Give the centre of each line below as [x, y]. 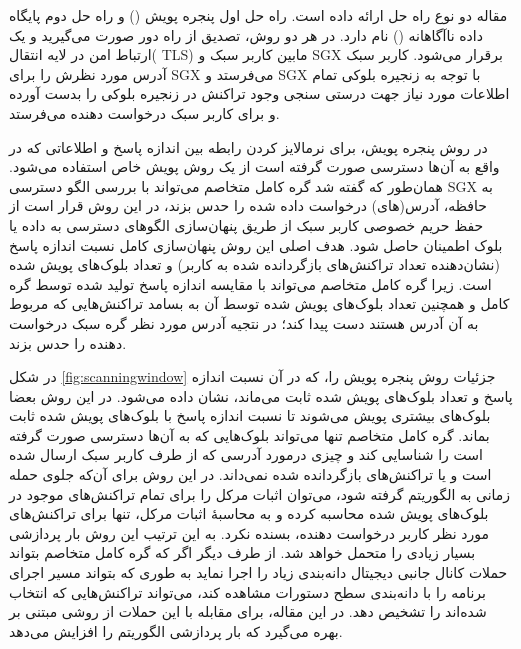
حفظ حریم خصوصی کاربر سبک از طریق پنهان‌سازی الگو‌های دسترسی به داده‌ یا [246, 224]
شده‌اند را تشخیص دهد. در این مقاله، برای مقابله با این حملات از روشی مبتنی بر [248, 611]
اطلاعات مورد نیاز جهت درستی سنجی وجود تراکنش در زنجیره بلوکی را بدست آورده [259, 93]
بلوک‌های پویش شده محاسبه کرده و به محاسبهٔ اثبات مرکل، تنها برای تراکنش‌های [249, 513]
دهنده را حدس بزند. [68, 342]
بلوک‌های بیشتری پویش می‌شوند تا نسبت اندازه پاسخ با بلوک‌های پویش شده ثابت [250, 415]
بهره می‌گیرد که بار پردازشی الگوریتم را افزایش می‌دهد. [176, 630]
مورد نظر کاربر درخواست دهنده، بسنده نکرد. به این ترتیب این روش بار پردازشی [249, 532]
